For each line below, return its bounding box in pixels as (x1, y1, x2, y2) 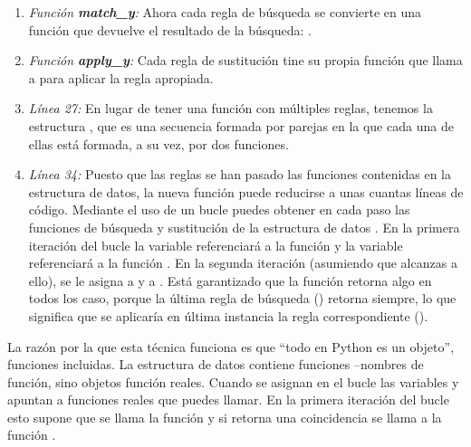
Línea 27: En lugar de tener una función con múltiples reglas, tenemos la (28, 99, 433, 118)
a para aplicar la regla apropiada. (28, 68, 214, 87)
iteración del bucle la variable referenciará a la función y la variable (28, 235, 403, 254)
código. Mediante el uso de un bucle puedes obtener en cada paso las (28, 200, 410, 219)
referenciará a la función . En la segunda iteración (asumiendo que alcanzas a (28, 253, 457, 272)
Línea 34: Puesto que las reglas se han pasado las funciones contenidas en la (28, 165, 452, 184)
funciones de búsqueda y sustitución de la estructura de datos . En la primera (28, 217, 460, 236)
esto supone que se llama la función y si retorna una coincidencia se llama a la (7, 407, 442, 426)
